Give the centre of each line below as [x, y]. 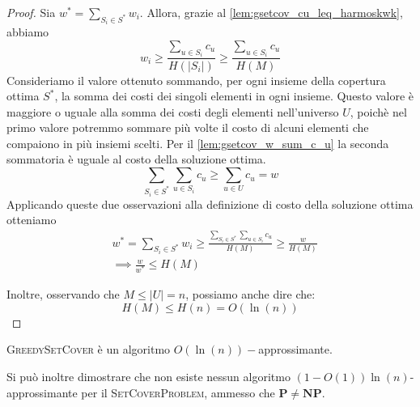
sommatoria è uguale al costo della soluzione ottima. [136, 159]
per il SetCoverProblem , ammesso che [178, 392]
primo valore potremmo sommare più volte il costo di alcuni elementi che [188, 127]
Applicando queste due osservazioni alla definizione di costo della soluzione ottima [210, 203]
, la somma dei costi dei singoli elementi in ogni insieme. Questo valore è [234, 96]
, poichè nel [378, 111]
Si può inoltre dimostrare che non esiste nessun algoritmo [148, 377]
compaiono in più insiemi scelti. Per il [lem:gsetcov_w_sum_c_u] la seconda [198, 143]
